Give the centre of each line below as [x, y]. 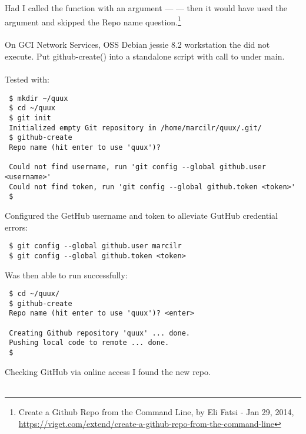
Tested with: [27, 79]
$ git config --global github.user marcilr [95, 246]
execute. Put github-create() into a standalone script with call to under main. [145, 56]
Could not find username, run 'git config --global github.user [137, 167]
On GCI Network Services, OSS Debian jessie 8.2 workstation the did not [137, 45]
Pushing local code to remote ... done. [89, 343]
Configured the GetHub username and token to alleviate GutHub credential [141, 216]
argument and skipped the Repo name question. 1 [93, 21]
